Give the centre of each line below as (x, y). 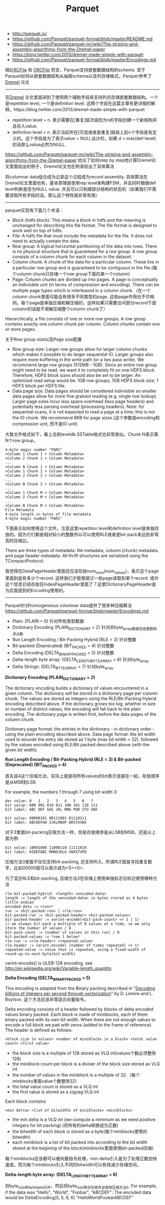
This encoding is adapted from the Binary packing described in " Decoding (80, 988)
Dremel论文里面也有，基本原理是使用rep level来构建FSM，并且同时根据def (81, 183)
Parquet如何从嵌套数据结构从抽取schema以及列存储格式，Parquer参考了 (79, 76)
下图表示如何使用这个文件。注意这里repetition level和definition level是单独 (80, 529)
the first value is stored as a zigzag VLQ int (55, 1092)
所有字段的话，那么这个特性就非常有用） (59, 195)
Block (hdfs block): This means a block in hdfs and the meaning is (79, 220)
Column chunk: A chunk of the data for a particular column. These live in (86, 262)
